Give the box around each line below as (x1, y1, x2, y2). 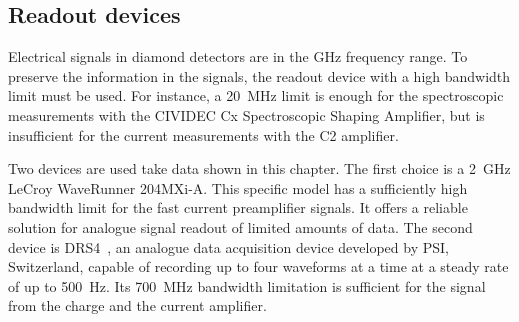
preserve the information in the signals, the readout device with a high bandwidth (8, 65, 511, 86)
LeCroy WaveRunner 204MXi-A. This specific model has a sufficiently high (8, 177, 468, 198)
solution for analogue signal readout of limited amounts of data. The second (8, 216, 473, 237)
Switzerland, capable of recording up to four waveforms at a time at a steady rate (8, 256, 509, 277)
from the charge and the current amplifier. (8, 295, 267, 316)
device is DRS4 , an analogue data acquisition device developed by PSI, (8, 236, 449, 257)
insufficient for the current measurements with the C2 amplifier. (8, 124, 399, 145)
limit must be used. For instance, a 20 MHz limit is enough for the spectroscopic (8, 85, 504, 106)
